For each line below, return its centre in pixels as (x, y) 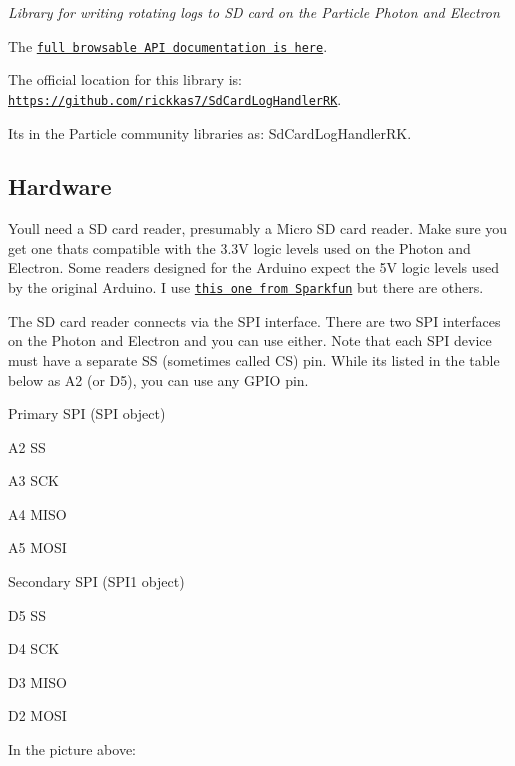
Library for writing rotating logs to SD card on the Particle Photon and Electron (254, 12)
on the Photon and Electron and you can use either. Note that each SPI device (250, 340)
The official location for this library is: (125, 79)
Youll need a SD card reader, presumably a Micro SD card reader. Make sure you (258, 228)
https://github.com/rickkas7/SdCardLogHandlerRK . (175, 98)
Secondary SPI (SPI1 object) (96, 581)
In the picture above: (72, 749)
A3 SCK (33, 480)
